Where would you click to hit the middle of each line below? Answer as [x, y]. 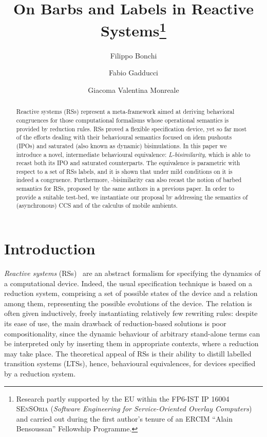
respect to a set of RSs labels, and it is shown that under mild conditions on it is [124, 171]
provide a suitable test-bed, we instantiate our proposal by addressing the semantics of [132, 197]
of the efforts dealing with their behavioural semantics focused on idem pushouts [124, 137]
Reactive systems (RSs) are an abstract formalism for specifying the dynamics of [132, 273]
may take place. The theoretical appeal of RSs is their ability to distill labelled [128, 353]
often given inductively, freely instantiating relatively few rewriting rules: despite [131, 313]
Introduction [50, 249]
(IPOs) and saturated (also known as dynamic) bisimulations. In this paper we [121, 145]
